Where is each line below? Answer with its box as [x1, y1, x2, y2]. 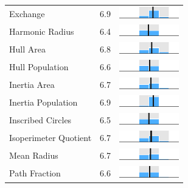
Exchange [9, 7, 45, 20]
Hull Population [9, 60, 69, 73]
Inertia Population [9, 96, 78, 108]
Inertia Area [9, 78, 55, 90]
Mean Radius [9, 149, 58, 162]
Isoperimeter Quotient [9, 131, 92, 144]
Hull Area [9, 42, 46, 55]
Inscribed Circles [9, 114, 72, 126]
